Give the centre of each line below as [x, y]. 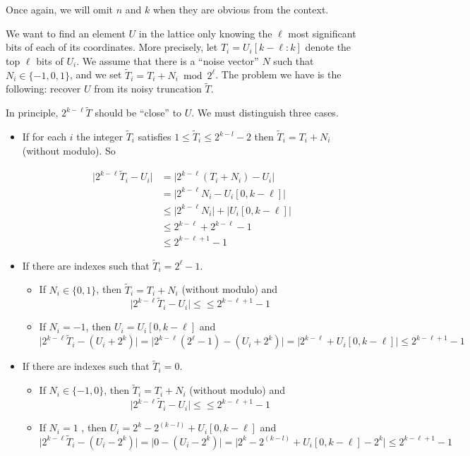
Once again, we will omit [60, 9]
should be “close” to [138, 113]
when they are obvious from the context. [241, 9]
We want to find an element [66, 33]
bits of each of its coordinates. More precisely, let [112, 47]
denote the [328, 47]
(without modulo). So [69, 150]
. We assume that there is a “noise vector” [168, 60]
